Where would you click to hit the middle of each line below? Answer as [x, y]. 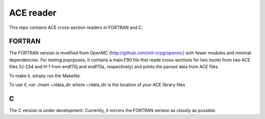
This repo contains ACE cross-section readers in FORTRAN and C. [76, 27]
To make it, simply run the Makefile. [45, 75]
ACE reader [33, 13]
